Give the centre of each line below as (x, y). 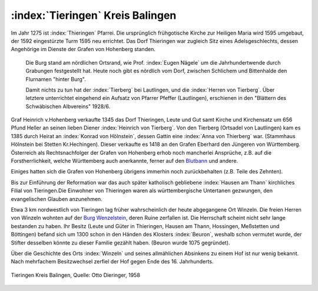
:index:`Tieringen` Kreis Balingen (94, 15)
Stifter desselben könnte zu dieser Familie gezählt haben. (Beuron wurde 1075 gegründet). (120, 242)
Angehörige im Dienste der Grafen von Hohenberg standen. (83, 49)
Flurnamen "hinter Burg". (56, 79)
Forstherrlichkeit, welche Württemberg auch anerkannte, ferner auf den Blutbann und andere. (125, 161)
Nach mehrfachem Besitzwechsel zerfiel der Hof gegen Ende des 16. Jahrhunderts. (112, 262)
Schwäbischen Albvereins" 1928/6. (68, 106)
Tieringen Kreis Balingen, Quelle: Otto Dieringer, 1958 (76, 275)
